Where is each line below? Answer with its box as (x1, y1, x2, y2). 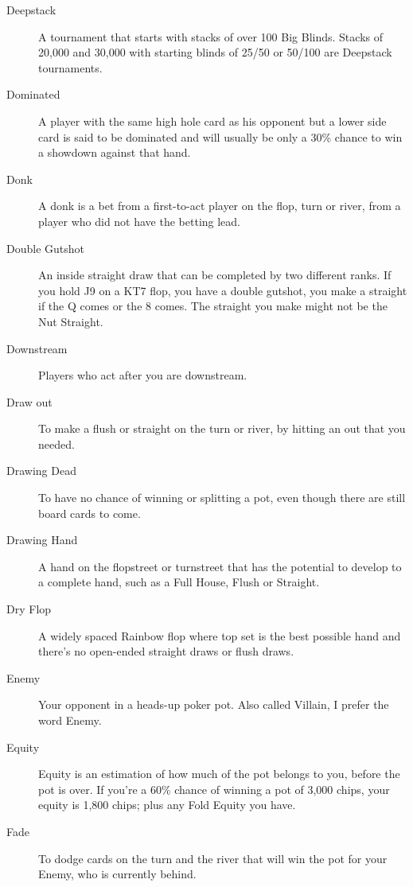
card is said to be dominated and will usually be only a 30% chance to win (38, 128, 403, 145)
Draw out (6, 393, 53, 410)
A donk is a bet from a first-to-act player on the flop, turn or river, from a (38, 197, 401, 214)
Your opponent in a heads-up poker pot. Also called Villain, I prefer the (38, 696, 389, 713)
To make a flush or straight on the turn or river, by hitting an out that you (38, 420, 406, 437)
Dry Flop (6, 601, 52, 617)
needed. (38, 435, 75, 452)
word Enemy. (38, 712, 102, 728)
